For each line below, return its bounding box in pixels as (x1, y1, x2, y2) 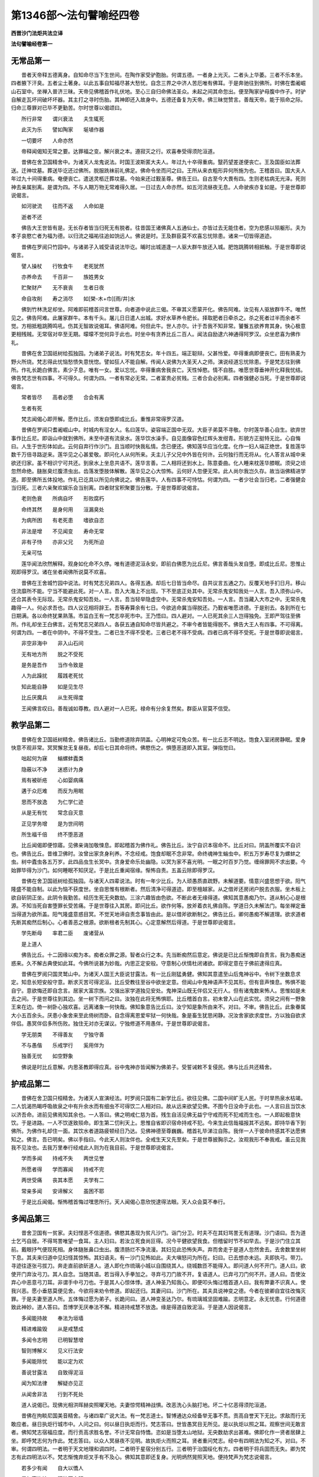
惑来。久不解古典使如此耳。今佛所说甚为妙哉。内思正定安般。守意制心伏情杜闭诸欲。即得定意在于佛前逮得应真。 (11, 959, 285, 967)
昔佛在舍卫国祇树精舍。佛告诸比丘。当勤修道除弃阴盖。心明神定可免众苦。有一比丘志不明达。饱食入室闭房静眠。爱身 (21, 736, 306, 743)
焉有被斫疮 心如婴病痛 (21, 777, 84, 784)
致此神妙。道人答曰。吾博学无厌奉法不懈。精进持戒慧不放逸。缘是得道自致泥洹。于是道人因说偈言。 (11, 1303, 254, 1311)
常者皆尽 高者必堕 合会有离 (21, 393, 105, 401)
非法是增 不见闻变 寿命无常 (21, 528, 105, 535)
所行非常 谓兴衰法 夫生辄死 (21, 115, 105, 122)
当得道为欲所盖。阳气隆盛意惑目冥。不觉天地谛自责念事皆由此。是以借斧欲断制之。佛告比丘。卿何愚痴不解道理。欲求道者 (11, 910, 306, 918)
